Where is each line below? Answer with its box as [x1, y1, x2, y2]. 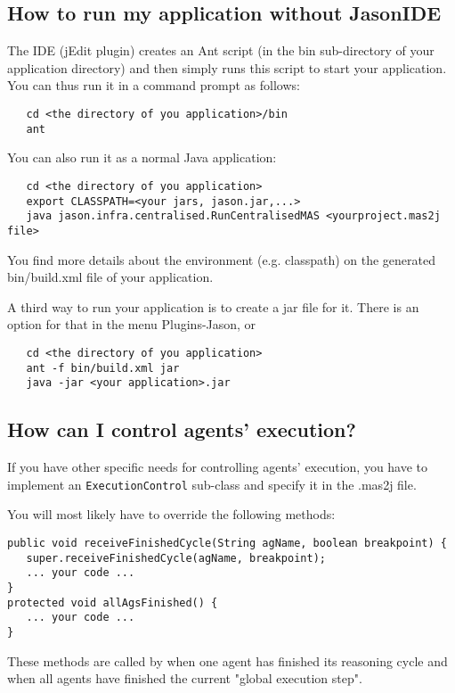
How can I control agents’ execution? [7, 416, 356, 443]
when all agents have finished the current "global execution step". [7, 669, 362, 688]
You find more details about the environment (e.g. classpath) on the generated [7, 250, 436, 268]
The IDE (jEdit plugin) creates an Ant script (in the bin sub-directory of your [7, 41, 435, 60]
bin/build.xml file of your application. [7, 268, 214, 286]
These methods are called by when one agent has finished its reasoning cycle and [7, 651, 448, 670]
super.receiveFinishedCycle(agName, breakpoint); [26, 551, 326, 565]
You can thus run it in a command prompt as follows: [7, 76, 300, 95]
